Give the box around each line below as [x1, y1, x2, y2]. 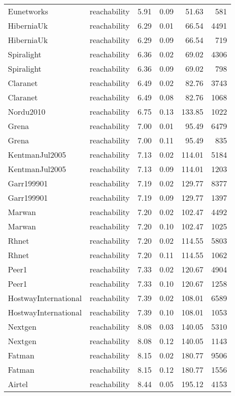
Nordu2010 [8, 106, 46, 117]
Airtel [8, 378, 28, 390]
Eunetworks [8, 5, 48, 17]
